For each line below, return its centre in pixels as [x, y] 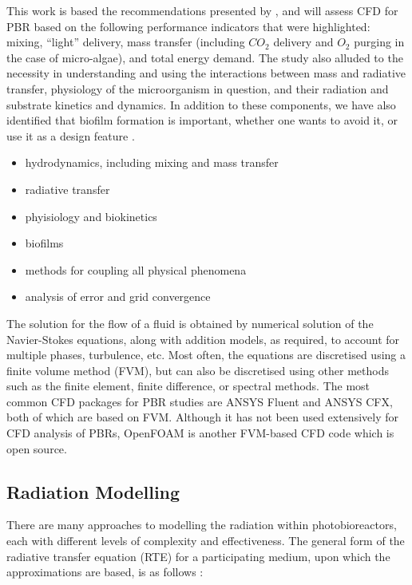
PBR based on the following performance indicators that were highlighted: [188, 26]
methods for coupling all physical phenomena [136, 269]
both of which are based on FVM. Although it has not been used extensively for [202, 417]
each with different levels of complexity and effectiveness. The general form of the [206, 541]
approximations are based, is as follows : [105, 572]
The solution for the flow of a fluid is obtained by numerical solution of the [190, 323]
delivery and [303, 42]
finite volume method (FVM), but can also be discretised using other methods [198, 370]
